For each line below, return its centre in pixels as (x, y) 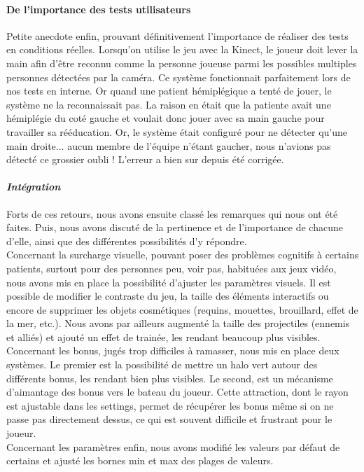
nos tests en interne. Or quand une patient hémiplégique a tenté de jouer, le (169, 91)
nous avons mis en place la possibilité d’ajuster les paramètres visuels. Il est (169, 282)
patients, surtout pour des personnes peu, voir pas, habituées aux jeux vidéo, (171, 268)
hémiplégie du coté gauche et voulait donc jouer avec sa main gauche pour (166, 118)
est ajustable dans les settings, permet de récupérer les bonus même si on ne (170, 405)
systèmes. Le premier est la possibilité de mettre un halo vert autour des (162, 365)
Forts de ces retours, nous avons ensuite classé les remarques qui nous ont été (172, 213)
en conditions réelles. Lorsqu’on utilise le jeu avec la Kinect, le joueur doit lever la (182, 49)
